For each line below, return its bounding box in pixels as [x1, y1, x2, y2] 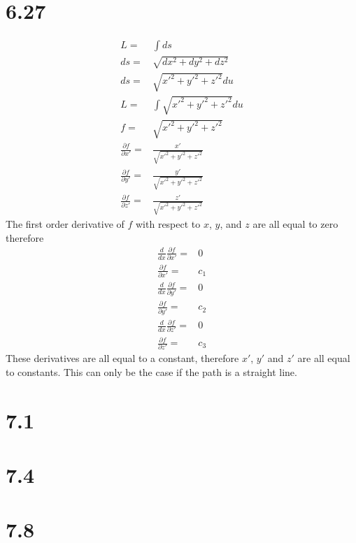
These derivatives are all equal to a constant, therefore [6, 351, 239, 365]
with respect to [136, 217, 201, 231]
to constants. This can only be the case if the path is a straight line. [6, 364, 297, 379]
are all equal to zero [252, 217, 339, 231]
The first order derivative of [6, 217, 124, 231]
